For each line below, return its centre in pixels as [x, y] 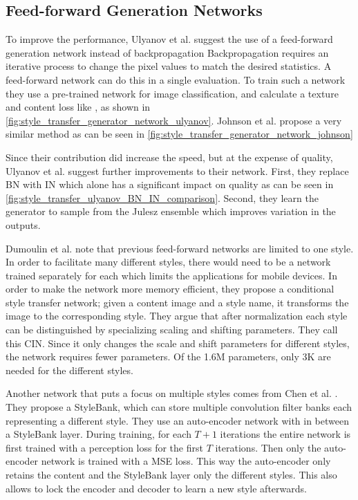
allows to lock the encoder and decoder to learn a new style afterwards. [156, 488]
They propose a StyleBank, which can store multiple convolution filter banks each [179, 407]
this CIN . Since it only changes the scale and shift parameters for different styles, [178, 343]
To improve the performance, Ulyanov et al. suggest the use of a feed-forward [169, 39]
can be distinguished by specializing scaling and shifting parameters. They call [172, 330]
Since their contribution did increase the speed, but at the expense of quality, [169, 157]
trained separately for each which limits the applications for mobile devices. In [171, 275]
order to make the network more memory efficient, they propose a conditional [170, 289]
